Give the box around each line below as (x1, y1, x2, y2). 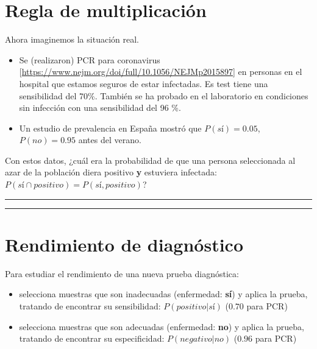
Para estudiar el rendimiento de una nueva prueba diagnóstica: (5, 267, 239, 280)
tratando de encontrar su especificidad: (19, 332, 165, 345)
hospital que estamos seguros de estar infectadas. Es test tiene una (19, 77, 268, 90)
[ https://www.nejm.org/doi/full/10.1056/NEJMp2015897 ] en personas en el (19, 65, 302, 78)
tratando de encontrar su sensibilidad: (19, 299, 161, 312)
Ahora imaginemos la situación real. (5, 33, 139, 46)
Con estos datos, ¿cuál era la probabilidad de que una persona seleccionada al (5, 153, 296, 166)
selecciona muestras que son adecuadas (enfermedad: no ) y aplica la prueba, (19, 320, 304, 333)
